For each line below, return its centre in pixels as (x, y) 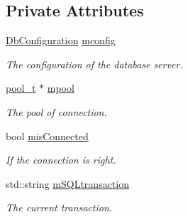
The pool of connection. (56, 111)
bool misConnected (47, 136)
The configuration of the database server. (94, 64)
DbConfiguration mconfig (61, 40)
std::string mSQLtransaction (67, 183)
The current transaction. (59, 207)
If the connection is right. (61, 160)
